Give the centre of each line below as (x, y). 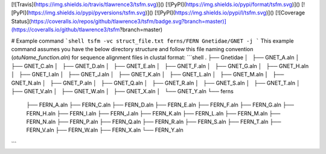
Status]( (21, 21)
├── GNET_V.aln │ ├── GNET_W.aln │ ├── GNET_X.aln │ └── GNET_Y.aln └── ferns (122, 91)
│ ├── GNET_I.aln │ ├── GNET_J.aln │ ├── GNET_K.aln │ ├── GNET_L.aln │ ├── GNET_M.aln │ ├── (148, 75)
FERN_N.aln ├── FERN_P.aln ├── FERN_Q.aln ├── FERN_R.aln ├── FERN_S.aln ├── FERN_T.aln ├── (154, 122)
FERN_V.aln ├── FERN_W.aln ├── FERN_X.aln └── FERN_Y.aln (105, 130)
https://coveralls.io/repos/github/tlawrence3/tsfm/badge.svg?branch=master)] (128, 21)
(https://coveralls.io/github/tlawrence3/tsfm (66, 29)
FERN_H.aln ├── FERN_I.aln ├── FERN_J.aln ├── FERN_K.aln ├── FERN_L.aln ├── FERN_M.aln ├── (153, 113)
